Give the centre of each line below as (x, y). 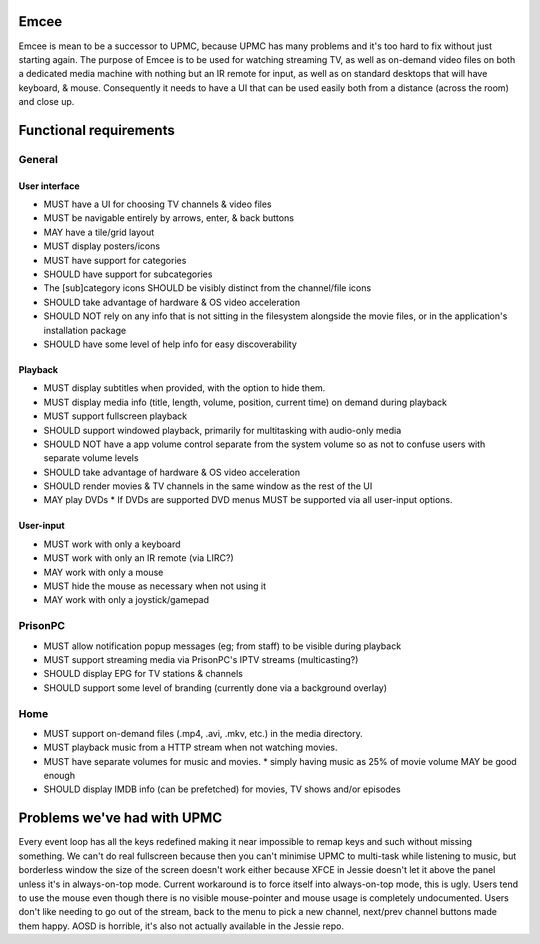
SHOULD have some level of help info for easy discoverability (170, 344)
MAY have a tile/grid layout (99, 232)
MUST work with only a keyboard (112, 544)
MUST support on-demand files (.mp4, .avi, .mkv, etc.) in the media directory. (203, 733)
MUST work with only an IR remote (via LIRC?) (138, 558)
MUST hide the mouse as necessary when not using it (155, 586)
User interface (49, 186)
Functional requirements (96, 130)
